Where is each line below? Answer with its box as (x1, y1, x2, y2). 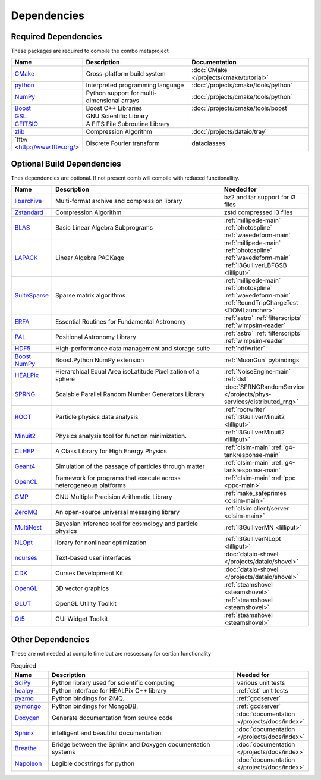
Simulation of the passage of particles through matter (55, 462, 205, 471)
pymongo (14, 702, 42, 710)
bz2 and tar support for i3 (224, 193, 296, 202)
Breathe (14, 744, 37, 752)
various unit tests (237, 678, 285, 687)
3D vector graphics (55, 584, 109, 593)
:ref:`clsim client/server (224, 505, 289, 513)
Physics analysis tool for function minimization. (55, 432, 187, 440)
